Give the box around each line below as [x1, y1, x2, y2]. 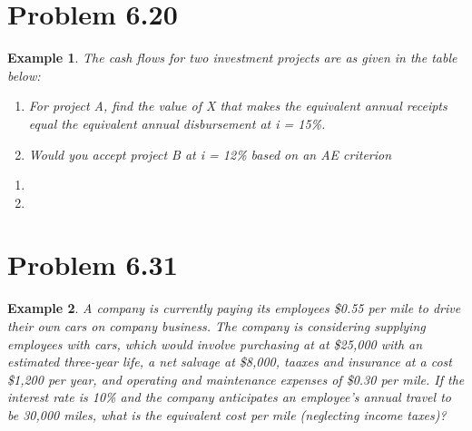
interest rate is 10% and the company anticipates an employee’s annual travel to [7, 387, 451, 407]
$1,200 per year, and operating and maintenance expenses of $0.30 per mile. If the [7, 369, 465, 388]
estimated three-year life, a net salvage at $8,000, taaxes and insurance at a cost [7, 352, 452, 371]
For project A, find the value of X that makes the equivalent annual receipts [28, 96, 447, 115]
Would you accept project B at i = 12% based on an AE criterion [28, 144, 392, 163]
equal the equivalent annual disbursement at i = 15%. [28, 113, 326, 132]
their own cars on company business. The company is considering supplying [7, 317, 426, 335]
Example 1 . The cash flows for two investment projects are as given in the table [7, 48, 457, 67]
